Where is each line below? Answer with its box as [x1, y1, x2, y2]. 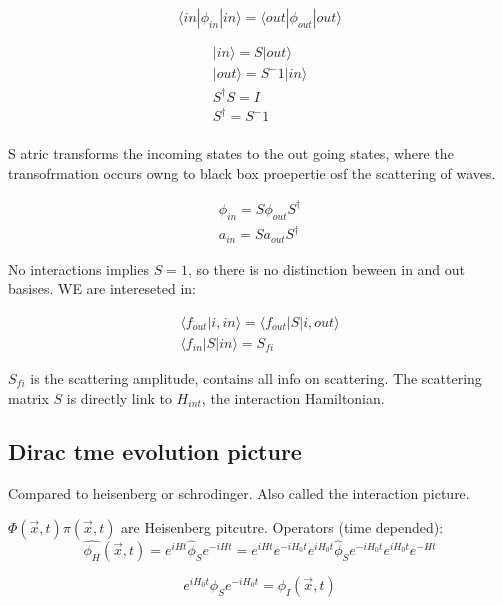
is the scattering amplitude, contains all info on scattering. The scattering [30, 367, 482, 388]
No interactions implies [8, 258, 149, 279]
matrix [8, 387, 49, 408]
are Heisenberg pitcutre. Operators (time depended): [121, 516, 444, 537]
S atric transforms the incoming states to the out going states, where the [8, 143, 454, 164]
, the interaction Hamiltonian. [201, 387, 385, 408]
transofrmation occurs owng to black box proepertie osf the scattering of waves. [8, 162, 496, 183]
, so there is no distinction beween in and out [187, 258, 466, 279]
